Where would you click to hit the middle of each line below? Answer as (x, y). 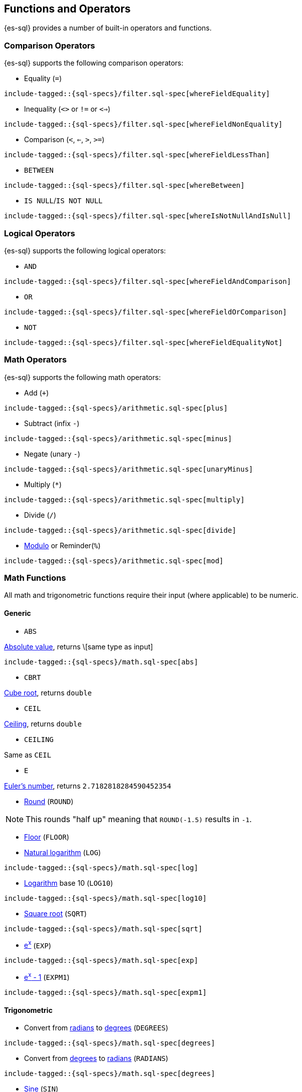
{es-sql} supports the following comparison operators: (94, 63)
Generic (18, 613)
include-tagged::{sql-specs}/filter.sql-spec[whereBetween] (124, 186)
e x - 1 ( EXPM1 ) (47, 976)
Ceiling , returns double (43, 723)
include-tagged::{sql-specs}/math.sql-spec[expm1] (105, 992)
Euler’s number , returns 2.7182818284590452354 (88, 786)
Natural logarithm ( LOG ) (63, 852)
